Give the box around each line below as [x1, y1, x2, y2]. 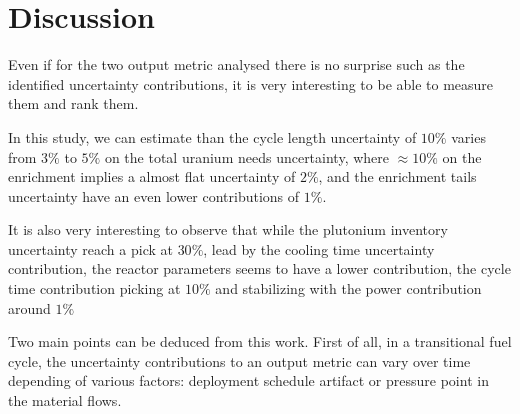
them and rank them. [8, 93, 139, 114]
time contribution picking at [8, 278, 181, 299]
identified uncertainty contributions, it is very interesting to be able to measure [8, 73, 494, 94]
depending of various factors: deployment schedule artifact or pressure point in [8, 370, 489, 391]
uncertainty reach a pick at [8, 238, 173, 259]
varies [451, 126, 486, 147]
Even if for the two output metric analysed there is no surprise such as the [8, 54, 465, 75]
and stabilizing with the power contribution [215, 278, 482, 299]
